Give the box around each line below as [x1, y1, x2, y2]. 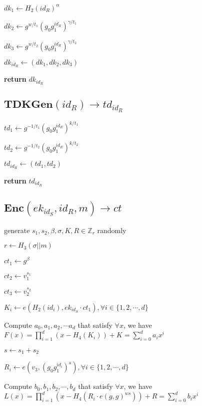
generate [4, 225, 30, 235]
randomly [97, 225, 126, 235]
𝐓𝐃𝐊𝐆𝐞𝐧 [4, 99, 53, 110]
